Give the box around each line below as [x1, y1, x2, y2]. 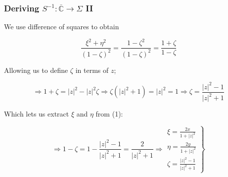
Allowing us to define [4, 64, 68, 75]
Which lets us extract [4, 109, 69, 119]
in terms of [75, 64, 109, 75]
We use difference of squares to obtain [4, 21, 119, 32]
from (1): [95, 109, 123, 119]
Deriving [4, 1, 40, 14]
